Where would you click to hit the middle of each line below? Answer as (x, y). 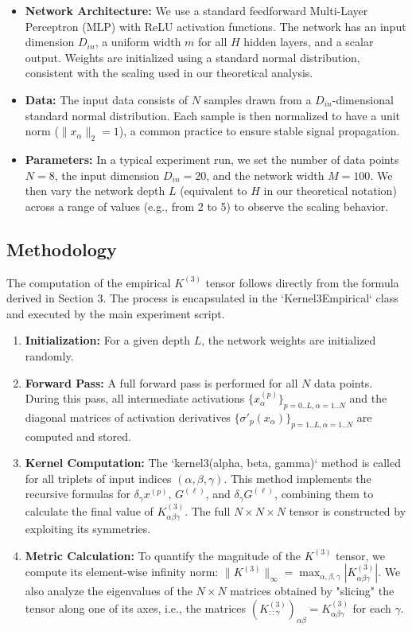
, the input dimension (107, 175)
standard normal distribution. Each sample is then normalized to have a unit (213, 115)
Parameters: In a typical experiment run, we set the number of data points (212, 159)
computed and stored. (78, 436)
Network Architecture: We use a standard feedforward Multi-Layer (196, 10)
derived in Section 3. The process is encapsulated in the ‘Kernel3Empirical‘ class (202, 298)
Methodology (62, 249)
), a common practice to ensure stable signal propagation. (259, 131)
